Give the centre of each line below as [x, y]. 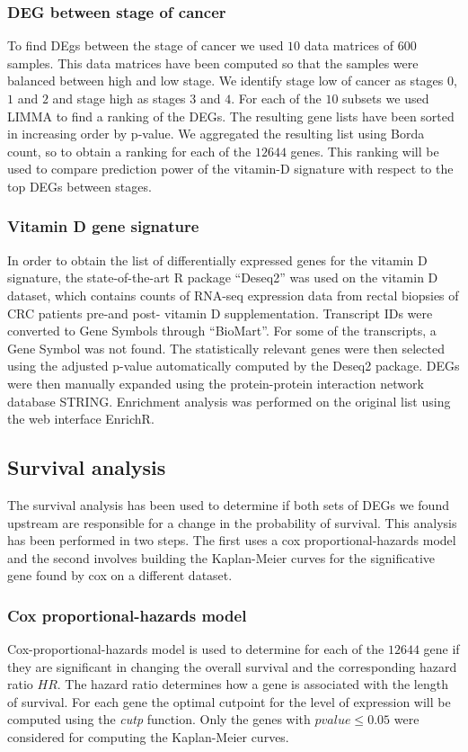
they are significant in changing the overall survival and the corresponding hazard [232, 666]
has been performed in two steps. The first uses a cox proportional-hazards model [232, 540]
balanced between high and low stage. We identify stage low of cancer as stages [225, 81]
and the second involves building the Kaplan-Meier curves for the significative [221, 557]
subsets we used [386, 98]
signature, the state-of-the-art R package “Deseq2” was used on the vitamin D [223, 278]
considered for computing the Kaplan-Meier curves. [148, 737]
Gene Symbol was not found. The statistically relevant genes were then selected [226, 348]
